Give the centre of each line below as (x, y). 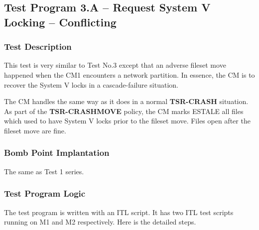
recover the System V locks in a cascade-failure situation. (91, 84)
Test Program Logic (45, 193)
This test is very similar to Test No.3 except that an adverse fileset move (115, 65)
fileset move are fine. (35, 130)
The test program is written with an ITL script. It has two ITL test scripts (119, 212)
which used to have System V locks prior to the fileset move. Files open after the (127, 121)
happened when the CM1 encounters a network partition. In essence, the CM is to (129, 74)
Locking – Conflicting (60, 22)
